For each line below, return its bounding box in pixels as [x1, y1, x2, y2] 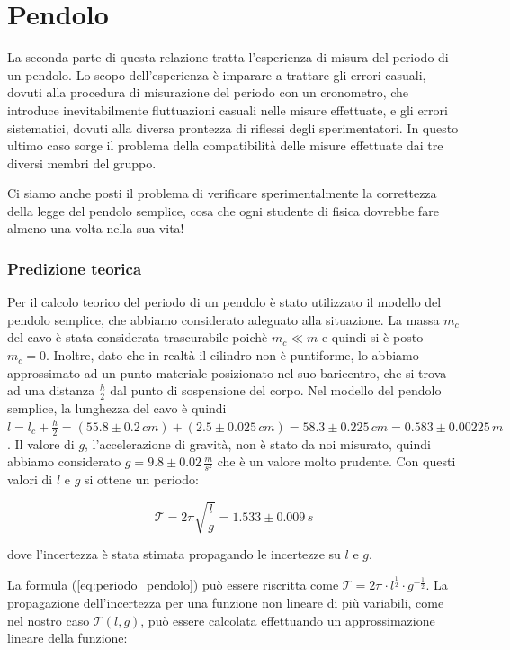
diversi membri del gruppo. [7, 153, 157, 172]
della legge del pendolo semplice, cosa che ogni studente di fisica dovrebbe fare [7, 201, 439, 220]
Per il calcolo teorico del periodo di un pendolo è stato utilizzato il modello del [7, 293, 442, 311]
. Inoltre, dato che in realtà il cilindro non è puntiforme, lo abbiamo [45, 346, 419, 365]
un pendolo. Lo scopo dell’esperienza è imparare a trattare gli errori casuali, [7, 65, 426, 84]
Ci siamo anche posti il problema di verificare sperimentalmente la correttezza [7, 184, 437, 203]
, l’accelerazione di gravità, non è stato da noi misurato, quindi [85, 434, 431, 453]
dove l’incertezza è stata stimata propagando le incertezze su [7, 545, 341, 564]
